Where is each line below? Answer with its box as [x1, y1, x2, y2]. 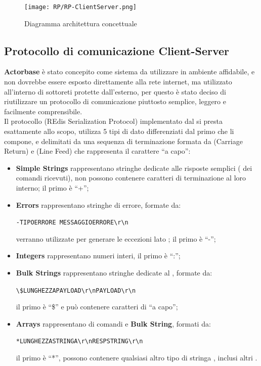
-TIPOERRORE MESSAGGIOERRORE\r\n [16, 219, 128, 226]
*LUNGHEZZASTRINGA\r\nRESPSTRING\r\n [16, 338, 143, 345]
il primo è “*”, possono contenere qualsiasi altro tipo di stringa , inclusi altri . [16, 352, 257, 363]
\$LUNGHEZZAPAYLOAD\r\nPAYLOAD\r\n [16, 287, 136, 294]
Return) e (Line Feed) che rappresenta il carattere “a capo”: [4, 146, 191, 156]
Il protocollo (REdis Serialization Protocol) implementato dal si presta [4, 116, 223, 126]
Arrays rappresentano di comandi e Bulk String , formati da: [16, 318, 211, 329]
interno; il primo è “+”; [16, 182, 89, 193]
